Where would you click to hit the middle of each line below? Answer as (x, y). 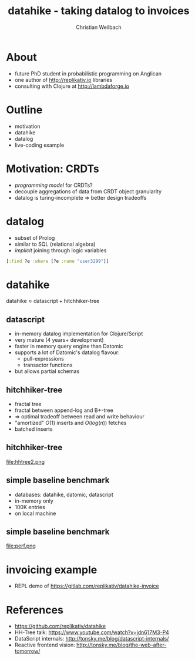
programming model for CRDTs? (53, 185)
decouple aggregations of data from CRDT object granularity (88, 191)
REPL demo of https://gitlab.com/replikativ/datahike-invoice (87, 586)
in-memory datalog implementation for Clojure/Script (79, 334)
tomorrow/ (27, 651)
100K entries (30, 507)
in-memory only (34, 501)
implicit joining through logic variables (60, 250)
